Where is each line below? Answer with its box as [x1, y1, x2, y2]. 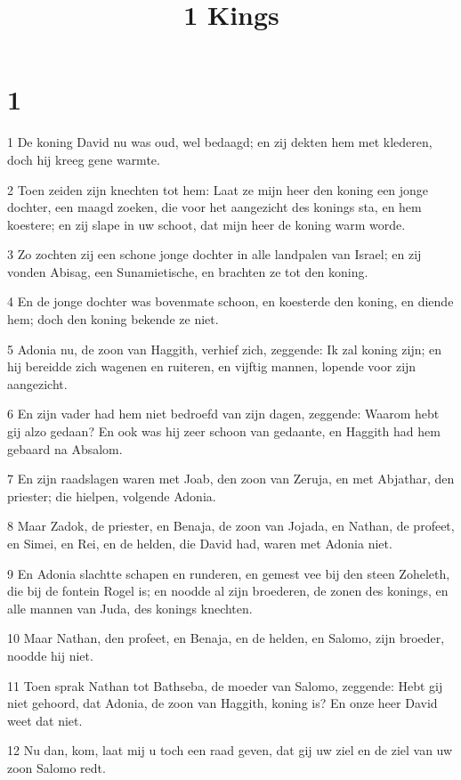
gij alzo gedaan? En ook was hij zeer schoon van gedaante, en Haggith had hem [7, 422, 441, 441]
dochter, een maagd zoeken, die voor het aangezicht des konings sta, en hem [7, 198, 422, 216]
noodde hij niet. [7, 646, 93, 664]
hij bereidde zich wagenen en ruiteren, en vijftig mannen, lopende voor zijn [7, 357, 417, 376]
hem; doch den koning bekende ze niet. [7, 310, 219, 329]
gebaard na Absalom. [7, 439, 123, 458]
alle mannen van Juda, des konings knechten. [7, 598, 253, 617]
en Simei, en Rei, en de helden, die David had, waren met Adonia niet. [7, 534, 392, 552]
